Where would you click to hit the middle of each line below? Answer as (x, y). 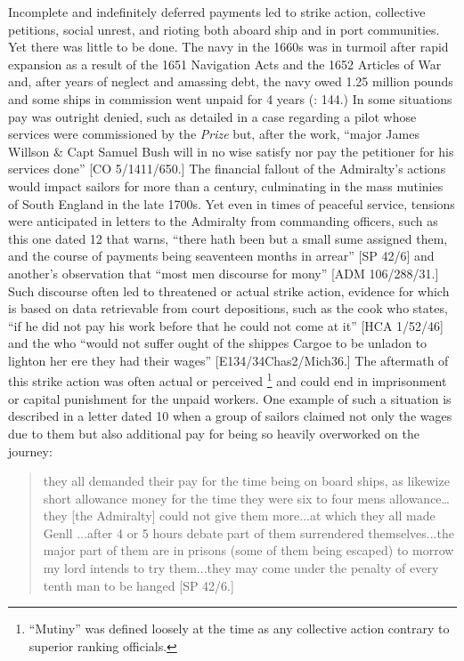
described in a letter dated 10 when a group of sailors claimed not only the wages (230, 416)
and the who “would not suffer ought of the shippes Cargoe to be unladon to (218, 343)
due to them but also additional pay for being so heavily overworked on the (214, 433)
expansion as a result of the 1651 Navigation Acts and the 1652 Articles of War (225, 64)
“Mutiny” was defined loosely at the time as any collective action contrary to (239, 629)
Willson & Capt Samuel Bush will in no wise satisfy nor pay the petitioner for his (231, 151)
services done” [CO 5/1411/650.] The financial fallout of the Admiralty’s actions (227, 169)
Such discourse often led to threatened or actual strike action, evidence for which (229, 290)
